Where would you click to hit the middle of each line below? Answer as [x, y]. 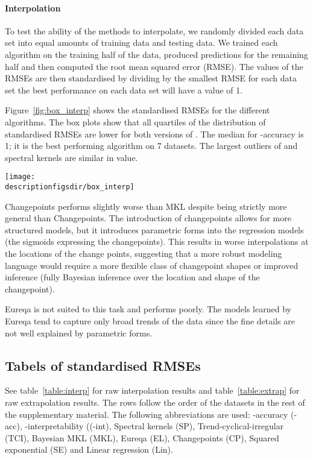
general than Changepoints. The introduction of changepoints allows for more [148, 218]
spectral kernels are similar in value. [71, 157]
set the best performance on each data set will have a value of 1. [124, 90]
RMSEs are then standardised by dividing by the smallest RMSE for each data [151, 78]
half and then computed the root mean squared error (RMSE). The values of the [154, 66]
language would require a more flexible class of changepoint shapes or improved [152, 265]
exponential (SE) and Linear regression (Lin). [89, 449]
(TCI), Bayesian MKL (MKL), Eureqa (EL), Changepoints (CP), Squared [142, 437]
